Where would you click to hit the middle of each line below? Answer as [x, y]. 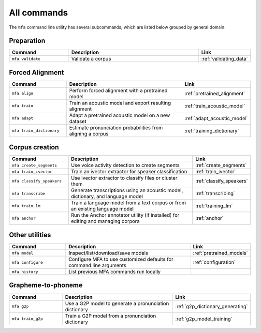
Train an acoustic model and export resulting [120, 103]
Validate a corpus [91, 59]
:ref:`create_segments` [221, 166]
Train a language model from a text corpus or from [128, 203]
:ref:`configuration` [215, 262]
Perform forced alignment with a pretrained [118, 91]
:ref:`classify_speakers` [222, 181]
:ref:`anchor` [210, 218]
